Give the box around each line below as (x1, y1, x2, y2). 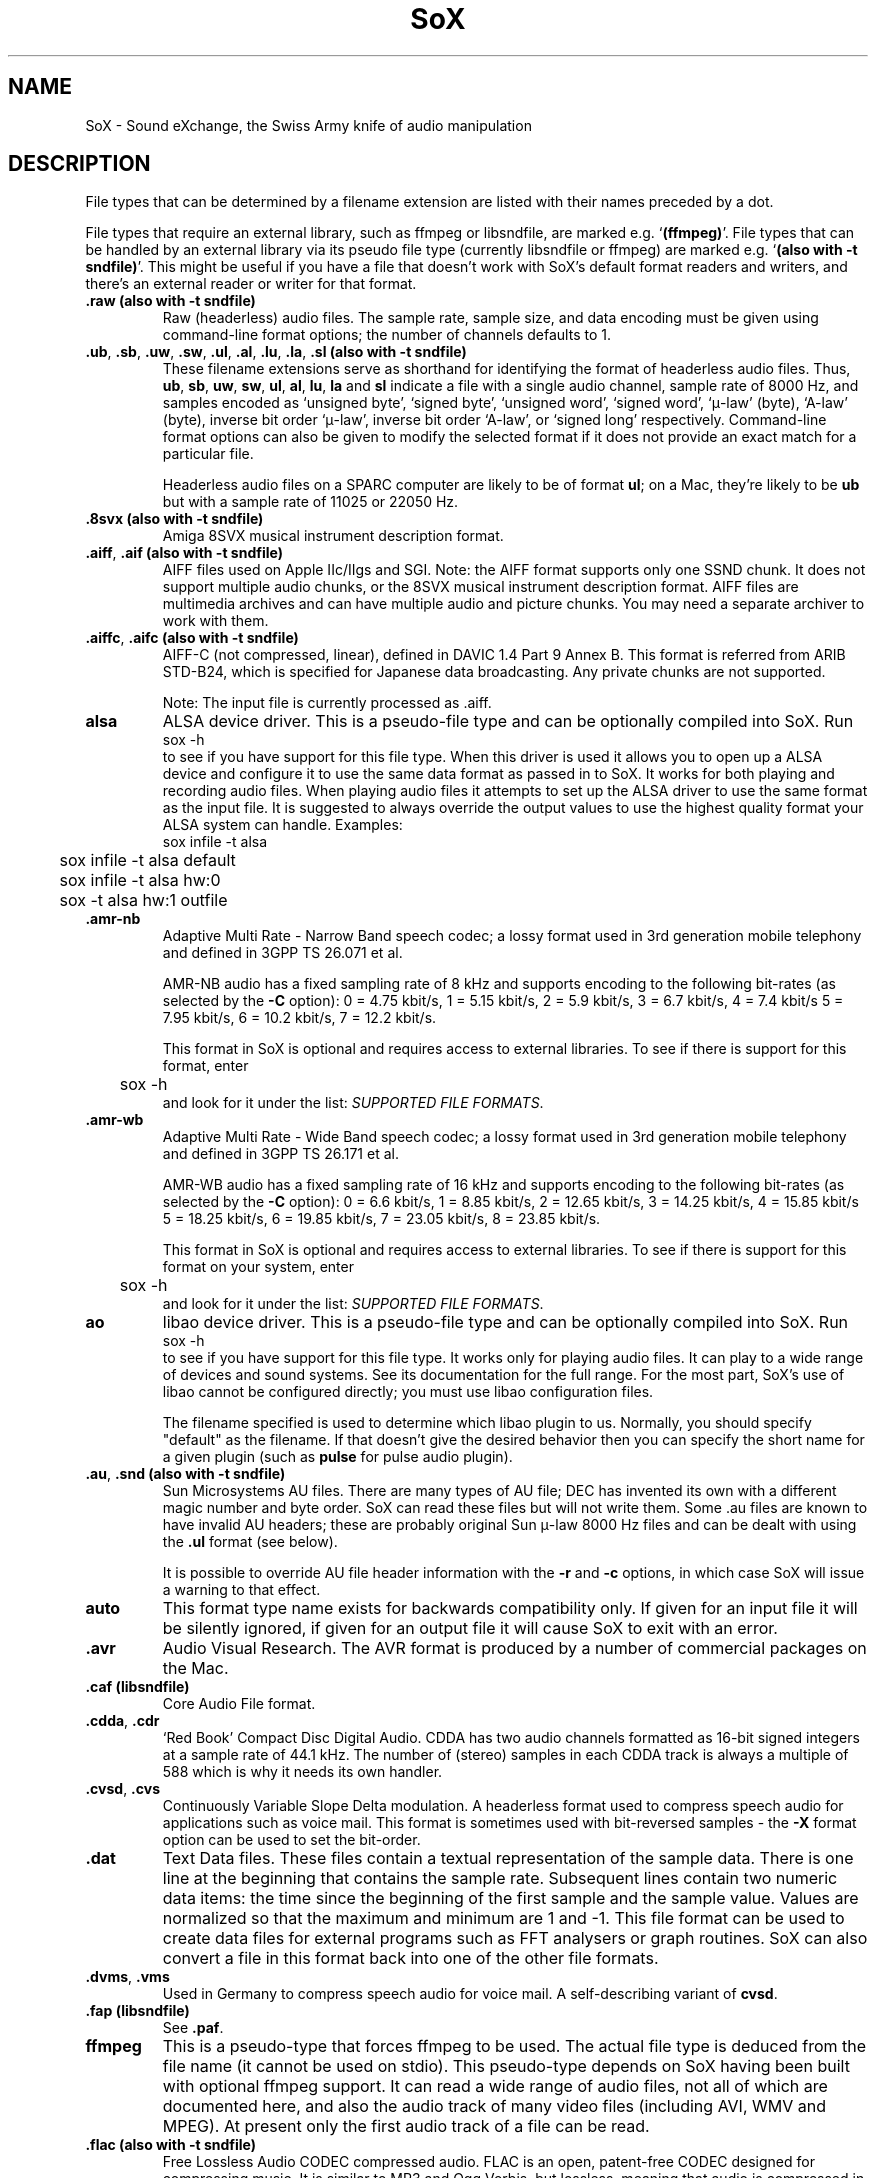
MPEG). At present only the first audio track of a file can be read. (162, 2116, 650, 2137)
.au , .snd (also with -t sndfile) (85, 1465, 286, 1483)
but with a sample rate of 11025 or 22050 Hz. (162, 493, 459, 511)
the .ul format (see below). (162, 1533, 338, 1551)
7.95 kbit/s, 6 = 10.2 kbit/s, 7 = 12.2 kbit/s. (162, 1009, 437, 1027)
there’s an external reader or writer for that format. (85, 275, 417, 293)
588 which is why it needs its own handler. (162, 1763, 443, 1781)
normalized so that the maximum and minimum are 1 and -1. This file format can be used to (162, 1908, 845, 1929)
